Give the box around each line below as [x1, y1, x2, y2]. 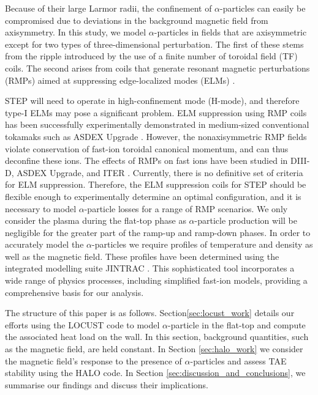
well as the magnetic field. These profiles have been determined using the [5, 249, 279, 262]
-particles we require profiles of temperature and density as [92, 238, 313, 251]
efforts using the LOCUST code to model [5, 318, 160, 331]
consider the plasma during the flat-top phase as [5, 214, 186, 227]
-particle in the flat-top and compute [168, 318, 306, 331]
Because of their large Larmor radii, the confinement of [5, 2, 212, 14]
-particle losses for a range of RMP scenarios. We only [84, 202, 288, 215]
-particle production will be [194, 214, 297, 227]
